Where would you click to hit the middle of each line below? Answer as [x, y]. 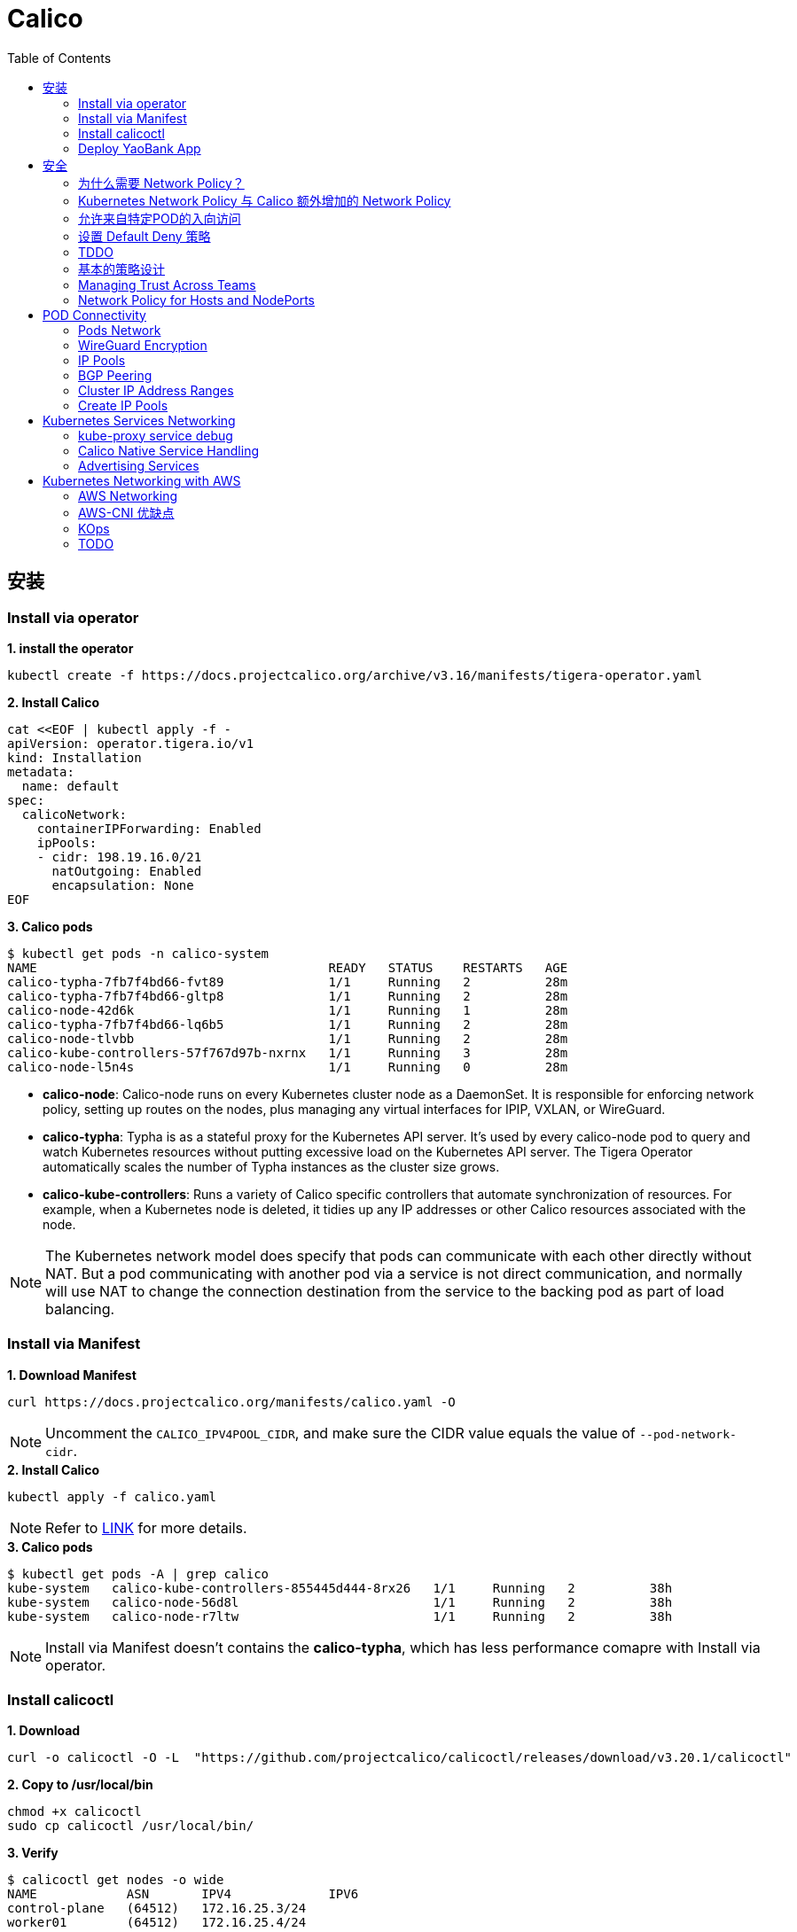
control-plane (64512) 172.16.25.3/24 [157, 1909]
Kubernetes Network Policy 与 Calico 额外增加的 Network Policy [265, 200]
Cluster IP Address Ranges [156, 390]
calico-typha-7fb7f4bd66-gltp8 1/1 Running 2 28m [288, 996]
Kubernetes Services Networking [139, 420]
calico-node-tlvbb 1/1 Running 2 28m [288, 1038]
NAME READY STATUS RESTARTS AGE [288, 967]
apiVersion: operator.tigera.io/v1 [131, 743]
